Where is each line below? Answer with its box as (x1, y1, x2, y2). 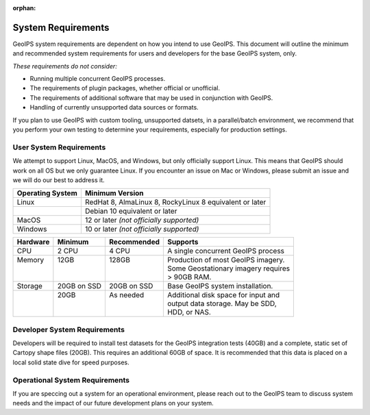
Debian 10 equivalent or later (84, 206, 177, 216)
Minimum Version (84, 188, 144, 198)
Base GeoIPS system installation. (166, 281, 273, 291)
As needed (109, 290, 145, 300)
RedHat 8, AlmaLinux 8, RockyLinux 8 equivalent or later (84, 197, 267, 207)
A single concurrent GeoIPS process (166, 247, 284, 256)
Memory (16, 255, 45, 265)
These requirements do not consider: (12, 62, 118, 70)
